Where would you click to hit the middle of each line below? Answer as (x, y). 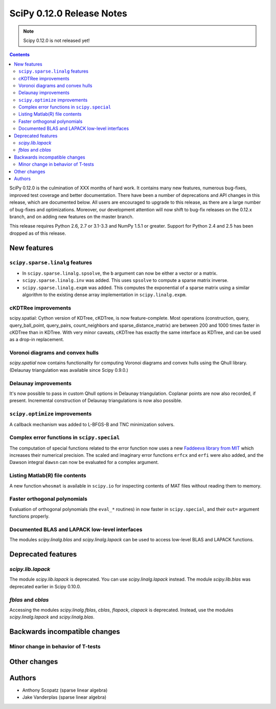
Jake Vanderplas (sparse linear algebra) (64, 697)
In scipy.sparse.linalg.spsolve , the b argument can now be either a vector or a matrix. (120, 273)
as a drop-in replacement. (37, 340)
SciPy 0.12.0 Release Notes (68, 13)
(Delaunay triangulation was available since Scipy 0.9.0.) (69, 370)
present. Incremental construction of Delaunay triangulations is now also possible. (96, 401)
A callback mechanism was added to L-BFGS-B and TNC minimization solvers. (92, 424)
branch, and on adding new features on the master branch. (72, 216)
